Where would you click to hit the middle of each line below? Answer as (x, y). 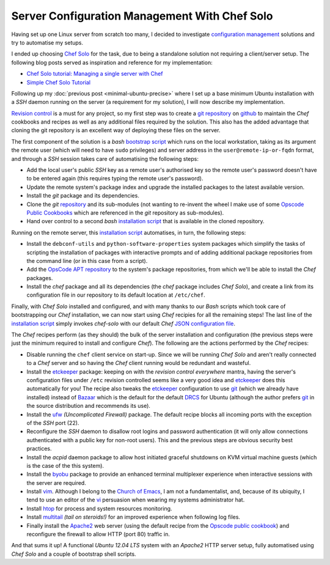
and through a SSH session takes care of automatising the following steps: (105, 158)
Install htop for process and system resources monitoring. (99, 508)
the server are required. (57, 482)
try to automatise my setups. (47, 42)
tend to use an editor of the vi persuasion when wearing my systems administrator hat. (136, 500)
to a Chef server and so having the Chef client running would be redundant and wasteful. (139, 363)
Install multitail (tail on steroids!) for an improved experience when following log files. (134, 517)
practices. (39, 449)
